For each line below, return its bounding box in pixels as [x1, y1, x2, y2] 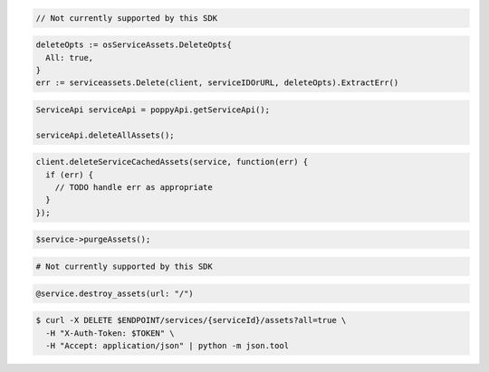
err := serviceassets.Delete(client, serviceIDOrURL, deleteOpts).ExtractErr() [35, 78, 399, 88]
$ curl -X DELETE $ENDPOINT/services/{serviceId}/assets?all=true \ [35, 315, 347, 326]
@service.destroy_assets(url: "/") [35, 288, 194, 299]
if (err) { [45, 169, 94, 180]
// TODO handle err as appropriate [54, 182, 213, 193]
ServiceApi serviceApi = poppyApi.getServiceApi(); [35, 104, 271, 115]
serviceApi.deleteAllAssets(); [35, 129, 176, 140]
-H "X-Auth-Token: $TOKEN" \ [45, 328, 176, 339]
